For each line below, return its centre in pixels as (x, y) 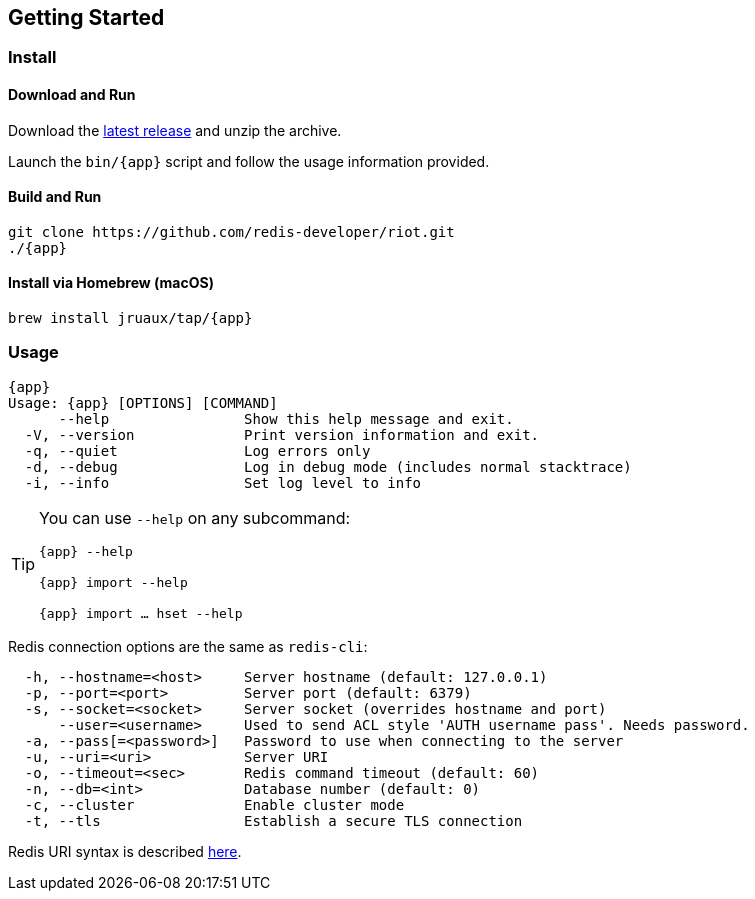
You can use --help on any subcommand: (195, 517)
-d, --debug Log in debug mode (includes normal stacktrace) (328, 466)
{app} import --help (113, 582)
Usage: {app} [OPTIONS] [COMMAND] (143, 402)
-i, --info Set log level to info (223, 482)
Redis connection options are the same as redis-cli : (188, 646)
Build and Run (55, 197)
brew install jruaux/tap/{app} (130, 318)
